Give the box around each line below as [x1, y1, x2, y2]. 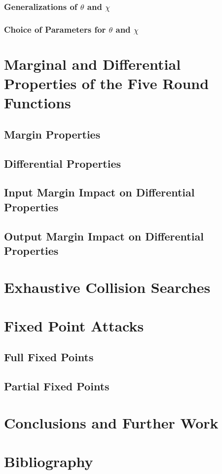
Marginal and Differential [4, 53, 181, 74]
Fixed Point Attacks [4, 315, 144, 335]
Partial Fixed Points [4, 379, 110, 394]
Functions [4, 93, 71, 113]
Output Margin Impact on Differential [4, 228, 204, 243]
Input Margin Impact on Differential [4, 185, 195, 200]
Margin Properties [4, 126, 101, 142]
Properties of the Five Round [4, 73, 209, 94]
